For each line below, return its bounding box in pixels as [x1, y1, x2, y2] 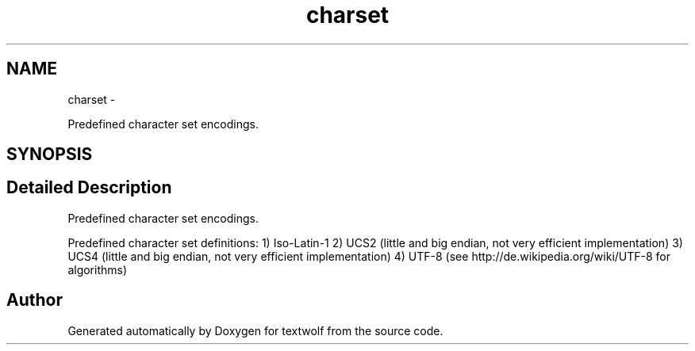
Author [6, 290, 63, 311]
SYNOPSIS [6, 144, 93, 165]
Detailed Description [6, 177, 172, 198]
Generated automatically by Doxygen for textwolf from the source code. [67, 323, 443, 338]
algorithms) [67, 262, 128, 277]
